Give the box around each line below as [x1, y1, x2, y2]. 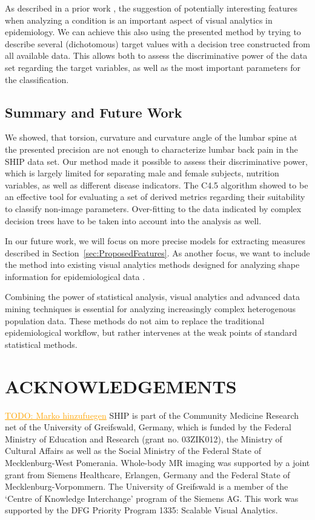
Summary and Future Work [5, 102, 182, 121]
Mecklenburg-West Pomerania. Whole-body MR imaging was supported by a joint [5, 456, 310, 468]
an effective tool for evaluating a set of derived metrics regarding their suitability [5, 190, 305, 203]
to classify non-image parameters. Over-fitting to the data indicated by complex [5, 202, 302, 215]
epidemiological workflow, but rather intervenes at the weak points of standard [5, 326, 297, 339]
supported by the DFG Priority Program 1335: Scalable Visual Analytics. [5, 504, 278, 516]
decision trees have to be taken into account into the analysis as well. [5, 214, 262, 227]
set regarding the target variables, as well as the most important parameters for [5, 61, 301, 73]
